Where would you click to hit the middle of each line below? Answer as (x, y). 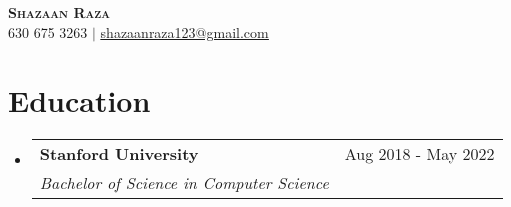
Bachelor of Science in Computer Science (184, 183)
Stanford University (119, 154)
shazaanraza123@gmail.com (184, 31)
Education (79, 100)
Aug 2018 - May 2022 (419, 154)
